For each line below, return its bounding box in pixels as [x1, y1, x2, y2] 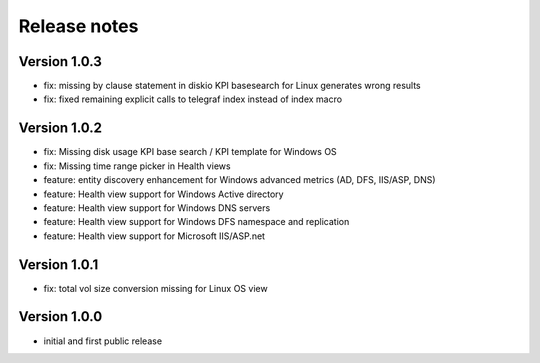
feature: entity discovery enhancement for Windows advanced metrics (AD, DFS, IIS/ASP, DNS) [43, 174, 436, 186]
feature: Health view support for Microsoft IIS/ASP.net [43, 230, 265, 242]
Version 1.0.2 [18, 120, 103, 137]
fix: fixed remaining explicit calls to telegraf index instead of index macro [43, 93, 343, 105]
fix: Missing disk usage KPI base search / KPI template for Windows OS [43, 146, 337, 158]
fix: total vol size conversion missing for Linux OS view [43, 282, 269, 294]
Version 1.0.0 [18, 308, 103, 325]
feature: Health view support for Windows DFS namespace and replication [43, 216, 350, 228]
